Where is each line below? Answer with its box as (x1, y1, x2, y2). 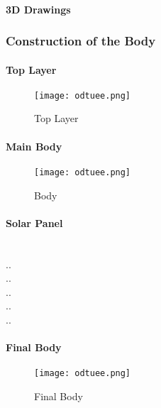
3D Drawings (6, 1, 71, 16)
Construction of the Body (6, 32, 156, 50)
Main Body (6, 138, 62, 153)
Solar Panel (6, 215, 63, 230)
